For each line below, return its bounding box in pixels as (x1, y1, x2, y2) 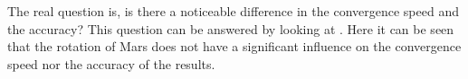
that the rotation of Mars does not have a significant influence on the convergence (7, 37, 462, 56)
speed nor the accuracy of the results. (7, 54, 215, 73)
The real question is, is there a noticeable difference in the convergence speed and (7, 2, 459, 20)
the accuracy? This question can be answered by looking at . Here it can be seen (7, 19, 454, 38)
